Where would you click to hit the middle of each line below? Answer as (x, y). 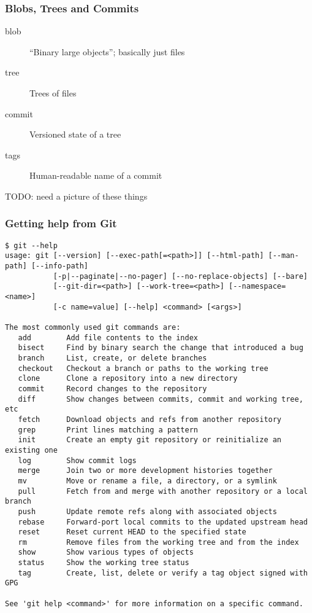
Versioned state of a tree (75, 134)
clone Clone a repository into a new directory (128, 379)
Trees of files (53, 93)
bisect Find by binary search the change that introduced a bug (161, 348)
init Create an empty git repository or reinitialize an (150, 440)
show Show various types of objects (106, 552)
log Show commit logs (77, 460)
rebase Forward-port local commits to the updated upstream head (163, 522)
